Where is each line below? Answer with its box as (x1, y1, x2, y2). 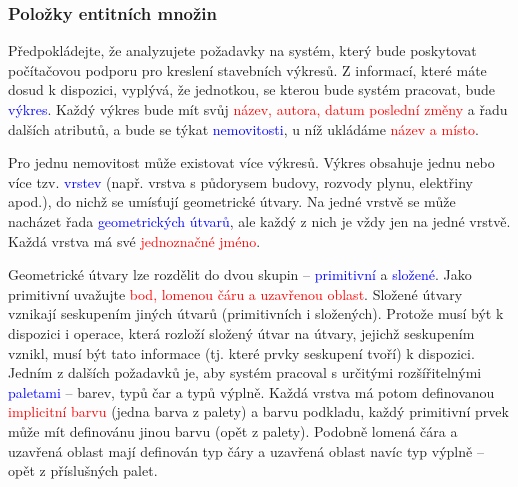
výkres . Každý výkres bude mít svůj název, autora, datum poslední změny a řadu (8, 99, 508, 119)
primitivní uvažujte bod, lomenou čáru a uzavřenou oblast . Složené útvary (8, 283, 463, 304)
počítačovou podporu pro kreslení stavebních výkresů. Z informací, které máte (8, 59, 487, 80)
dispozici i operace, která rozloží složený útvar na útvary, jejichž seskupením (8, 322, 475, 343)
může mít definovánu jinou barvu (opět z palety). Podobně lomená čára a (8, 420, 458, 441)
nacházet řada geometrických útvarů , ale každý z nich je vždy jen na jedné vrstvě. (8, 210, 511, 231)
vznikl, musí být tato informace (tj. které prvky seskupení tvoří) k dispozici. (8, 342, 475, 363)
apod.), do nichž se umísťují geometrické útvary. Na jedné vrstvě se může (8, 191, 456, 212)
